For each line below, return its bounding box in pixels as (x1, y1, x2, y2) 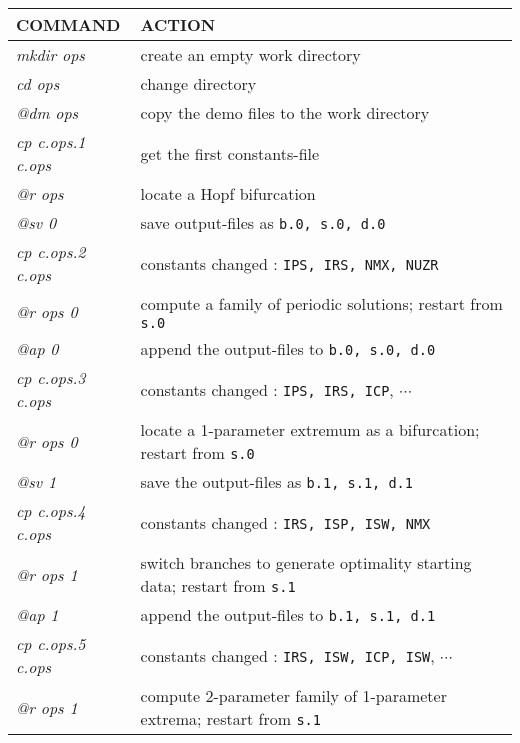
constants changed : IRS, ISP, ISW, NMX (140, 510, 431, 534)
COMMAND (16, 13, 121, 36)
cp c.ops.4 (16, 499, 86, 522)
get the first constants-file (140, 141, 320, 165)
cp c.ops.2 (16, 240, 86, 263)
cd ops (16, 72, 60, 95)
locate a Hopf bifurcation (140, 182, 316, 205)
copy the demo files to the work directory (140, 101, 430, 124)
